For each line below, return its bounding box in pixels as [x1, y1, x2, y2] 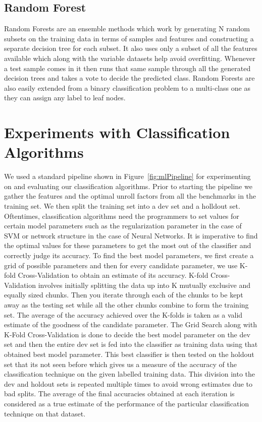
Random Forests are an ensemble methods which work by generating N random [4, 23, 250, 34]
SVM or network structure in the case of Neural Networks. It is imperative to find [4, 230, 258, 240]
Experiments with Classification [4, 122, 230, 143]
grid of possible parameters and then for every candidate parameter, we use [4, 260, 238, 270]
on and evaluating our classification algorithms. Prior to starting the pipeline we [4, 180, 252, 191]
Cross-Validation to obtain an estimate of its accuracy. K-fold [18, 270, 208, 280]
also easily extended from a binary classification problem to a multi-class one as [4, 82, 250, 93]
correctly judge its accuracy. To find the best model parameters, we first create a [4, 250, 254, 261]
